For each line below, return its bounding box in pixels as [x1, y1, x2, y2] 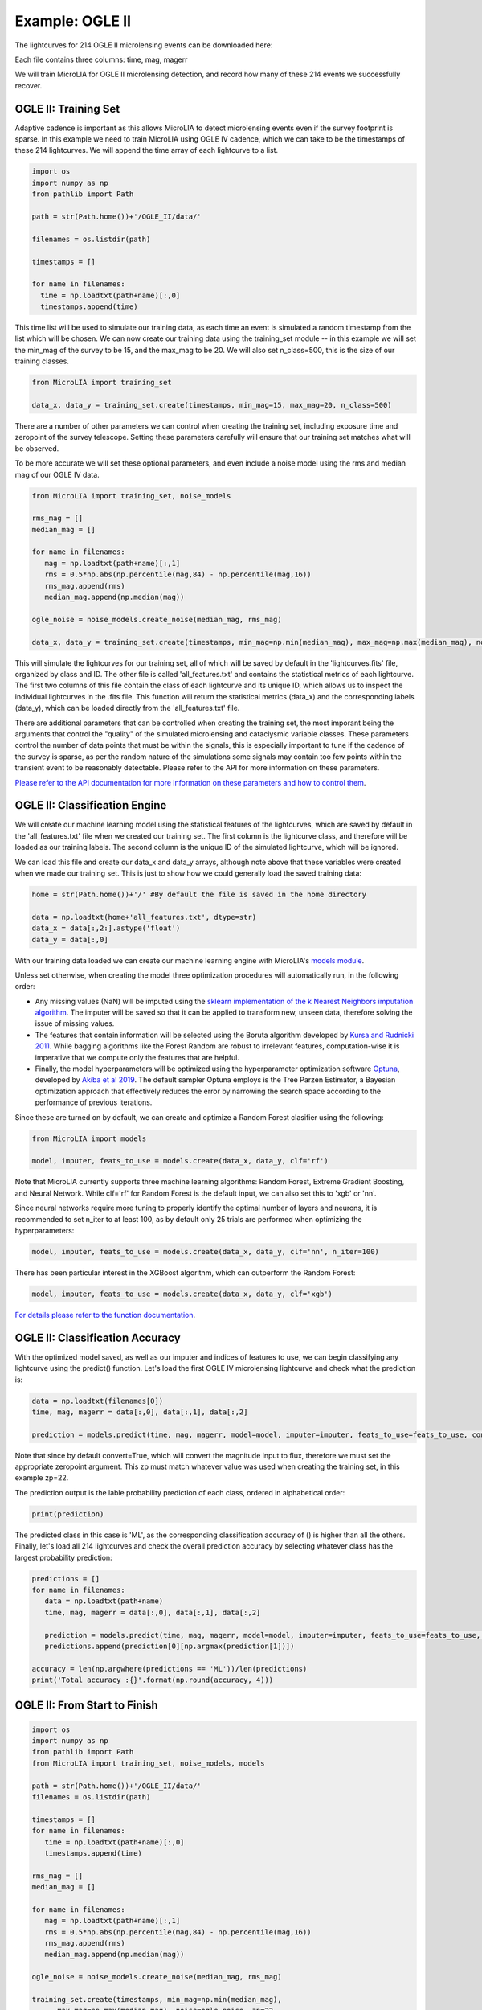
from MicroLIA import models [31, 1134, 147, 1143]
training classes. [14, 356, 70, 366]
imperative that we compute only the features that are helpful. [35, 1052, 240, 1062]
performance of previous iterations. [35, 1097, 153, 1107]
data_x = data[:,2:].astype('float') [31, 924, 181, 933]
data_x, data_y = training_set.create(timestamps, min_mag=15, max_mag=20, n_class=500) [31, 400, 393, 409]
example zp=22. [14, 1473, 69, 1483]
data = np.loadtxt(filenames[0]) [31, 1396, 164, 1405]
